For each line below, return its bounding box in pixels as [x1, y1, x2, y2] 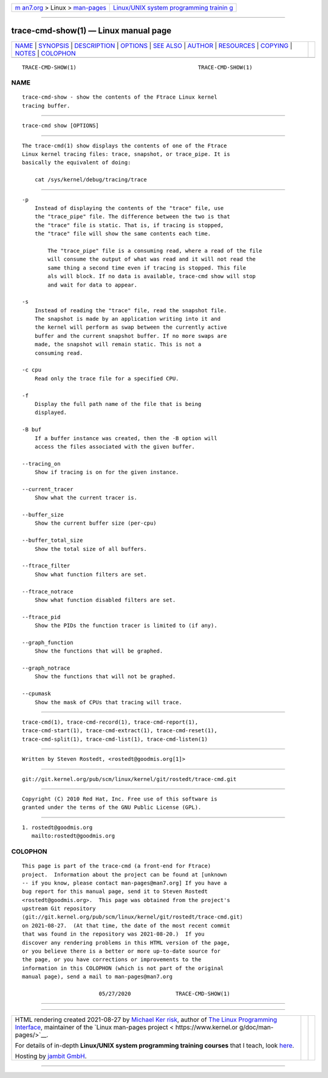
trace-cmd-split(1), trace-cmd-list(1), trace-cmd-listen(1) [22, 735, 208, 743]
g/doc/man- [239, 1023, 274, 1032]
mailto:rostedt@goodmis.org [31, 833, 115, 839]
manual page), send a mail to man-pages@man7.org [22, 973, 173, 980]
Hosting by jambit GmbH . [15, 1052, 87, 1060]
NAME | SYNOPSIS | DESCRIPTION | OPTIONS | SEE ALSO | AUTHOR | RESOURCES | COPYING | [15, 41, 293, 50]
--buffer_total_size [22, 537, 83, 544]
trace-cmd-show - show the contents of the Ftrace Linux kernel [22, 94, 218, 100]
